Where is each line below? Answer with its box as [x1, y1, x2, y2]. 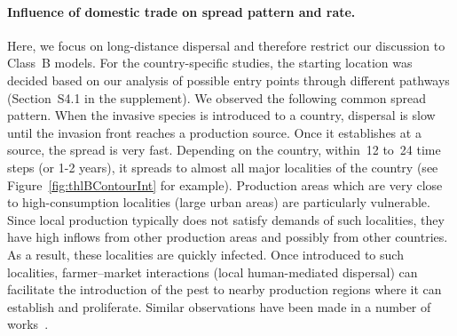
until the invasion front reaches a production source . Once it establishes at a [7, 123, 422, 141]
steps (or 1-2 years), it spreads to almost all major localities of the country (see [7, 157, 438, 176]
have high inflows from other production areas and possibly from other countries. [7, 228, 448, 246]
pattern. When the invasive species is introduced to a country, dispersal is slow [7, 106, 436, 124]
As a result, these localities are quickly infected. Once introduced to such [7, 244, 404, 263]
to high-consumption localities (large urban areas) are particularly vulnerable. [7, 193, 430, 212]
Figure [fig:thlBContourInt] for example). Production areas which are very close [7, 175, 443, 194]
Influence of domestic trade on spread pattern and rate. [7, 2, 356, 20]
